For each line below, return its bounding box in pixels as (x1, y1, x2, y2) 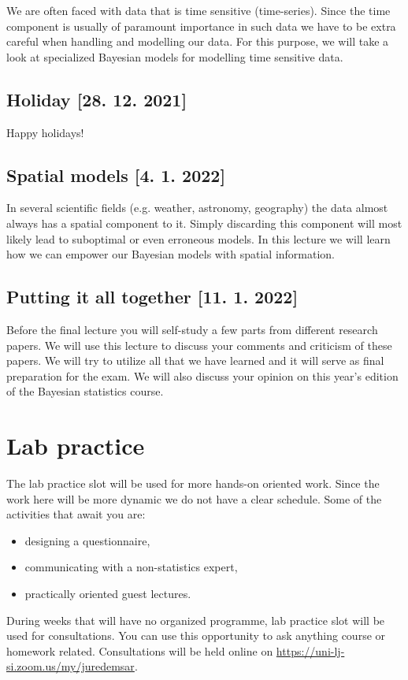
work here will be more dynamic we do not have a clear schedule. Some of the (6, 490, 382, 507)
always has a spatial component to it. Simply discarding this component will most (6, 214, 402, 231)
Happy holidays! (6, 124, 84, 140)
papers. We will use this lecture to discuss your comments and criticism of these (6, 336, 392, 353)
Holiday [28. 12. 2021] (6, 87, 187, 111)
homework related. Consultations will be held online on (6, 642, 273, 659)
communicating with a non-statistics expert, (24, 559, 238, 575)
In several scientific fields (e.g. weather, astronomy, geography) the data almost (6, 199, 388, 216)
